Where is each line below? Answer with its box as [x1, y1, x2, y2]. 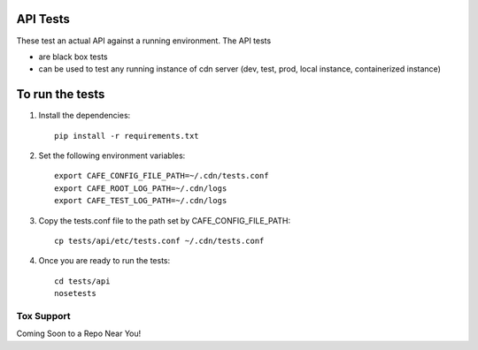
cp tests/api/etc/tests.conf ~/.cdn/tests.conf [54, 235, 265, 246]
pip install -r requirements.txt [54, 131, 199, 141]
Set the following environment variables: [38, 150, 186, 161]
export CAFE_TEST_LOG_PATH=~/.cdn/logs [54, 195, 227, 206]
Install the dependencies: [38, 110, 131, 121]
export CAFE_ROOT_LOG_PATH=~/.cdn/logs [54, 183, 227, 194]
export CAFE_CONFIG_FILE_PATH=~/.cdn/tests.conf [54, 171, 269, 181]
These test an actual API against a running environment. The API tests [16, 35, 272, 46]
